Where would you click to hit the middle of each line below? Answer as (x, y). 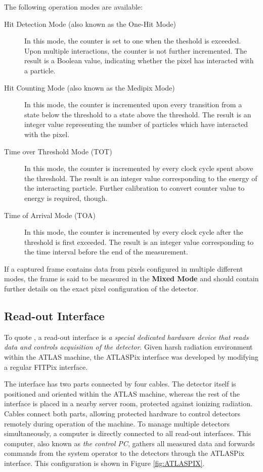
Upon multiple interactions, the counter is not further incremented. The (136, 50)
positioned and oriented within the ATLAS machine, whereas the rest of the (122, 393)
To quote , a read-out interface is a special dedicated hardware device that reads (126, 337)
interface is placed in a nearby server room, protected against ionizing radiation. (128, 403)
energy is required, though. (66, 198)
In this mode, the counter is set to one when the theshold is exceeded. (133, 41)
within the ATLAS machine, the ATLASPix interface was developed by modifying (131, 357)
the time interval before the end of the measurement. (106, 252)
